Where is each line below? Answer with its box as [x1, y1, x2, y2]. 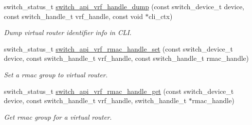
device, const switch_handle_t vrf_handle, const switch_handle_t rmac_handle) [4, 53, 249, 63]
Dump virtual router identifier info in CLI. [4, 27, 132, 37]
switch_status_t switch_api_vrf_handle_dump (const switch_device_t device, [4, 1, 245, 11]
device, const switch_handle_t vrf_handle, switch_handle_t [4, 95, 187, 106]
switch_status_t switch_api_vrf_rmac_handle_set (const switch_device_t [4, 43, 233, 54]
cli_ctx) [148, 11, 173, 21]
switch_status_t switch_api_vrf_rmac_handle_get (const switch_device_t [4, 86, 234, 96]
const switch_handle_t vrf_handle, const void [4, 11, 143, 21]
